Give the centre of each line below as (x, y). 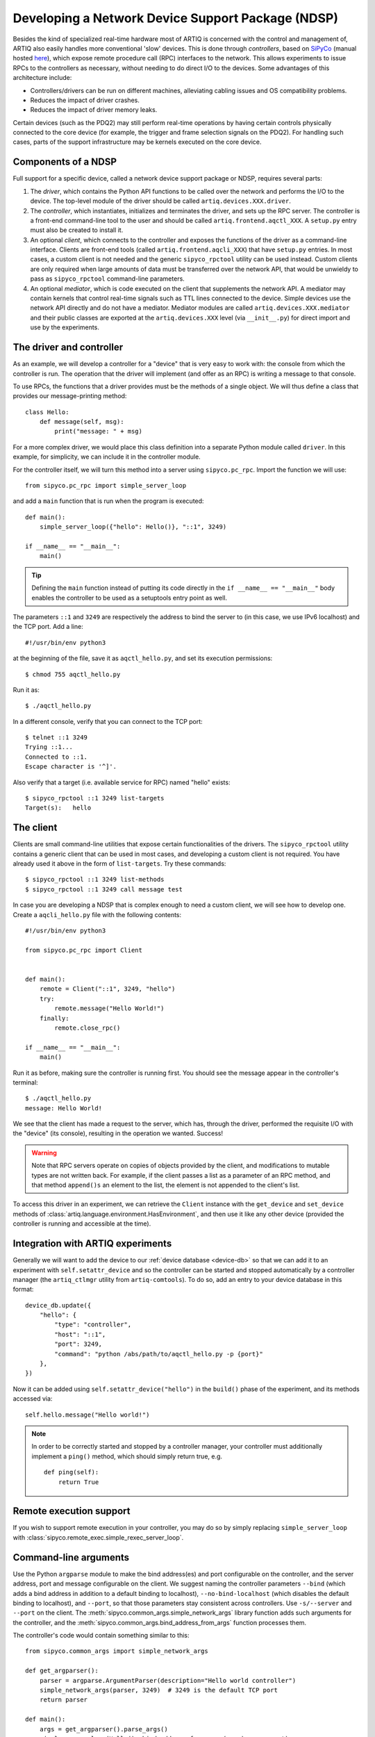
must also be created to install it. (77, 230)
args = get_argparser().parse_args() (103, 1729)
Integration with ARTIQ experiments (92, 1244)
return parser (64, 1700)
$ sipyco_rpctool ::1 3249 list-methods (95, 880)
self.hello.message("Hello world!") (87, 1415)
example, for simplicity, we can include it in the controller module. (107, 457)
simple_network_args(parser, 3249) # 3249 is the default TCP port (158, 1690)
